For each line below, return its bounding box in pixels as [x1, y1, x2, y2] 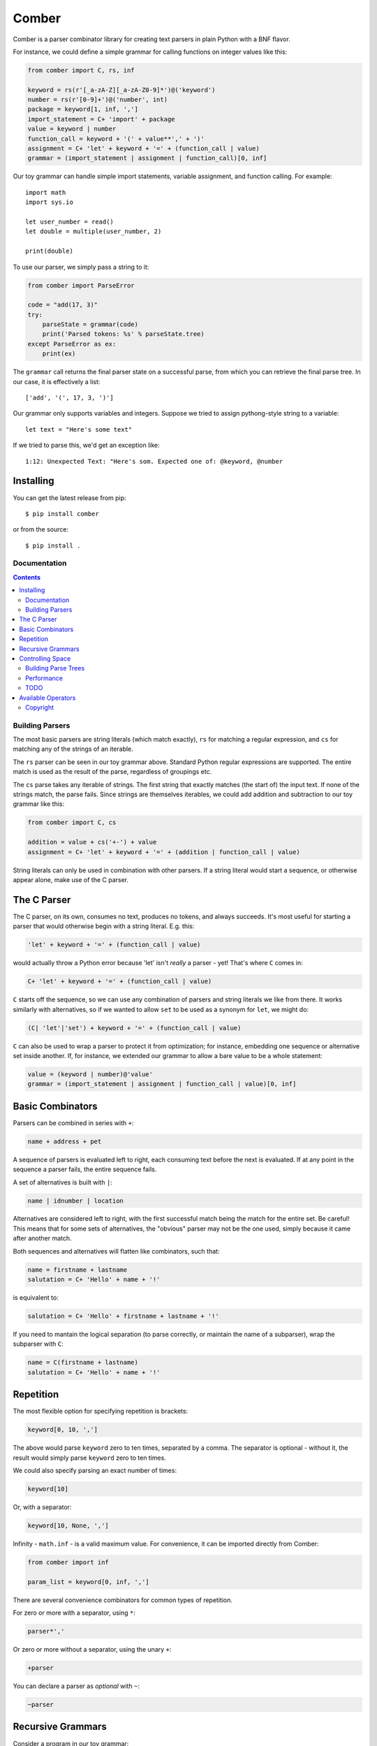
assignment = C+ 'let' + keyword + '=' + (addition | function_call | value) [27, 848, 300, 856]
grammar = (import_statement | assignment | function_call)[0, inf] [27, 154, 267, 162]
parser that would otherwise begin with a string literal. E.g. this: [13, 922, 195, 930]
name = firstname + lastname [27, 1266, 128, 1274]
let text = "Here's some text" [25, 425, 133, 433]
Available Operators [19, 694, 76, 702]
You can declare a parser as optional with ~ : [13, 1682, 140, 1690]
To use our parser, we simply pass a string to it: [13, 263, 149, 271]
